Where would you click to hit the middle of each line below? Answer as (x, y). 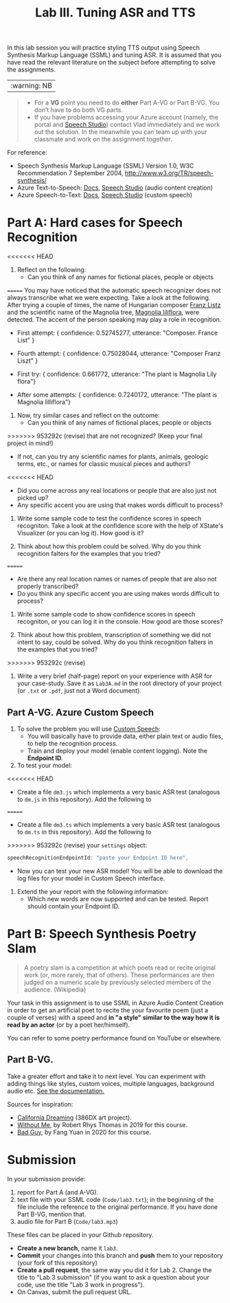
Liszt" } (27, 361)
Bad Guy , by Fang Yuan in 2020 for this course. (84, 1132)
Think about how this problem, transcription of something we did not (114, 635)
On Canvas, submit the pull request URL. (74, 1292)
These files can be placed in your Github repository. (80, 1234)
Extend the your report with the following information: (93, 891)
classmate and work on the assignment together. (103, 140)
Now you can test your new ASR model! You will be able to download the (120, 871)
